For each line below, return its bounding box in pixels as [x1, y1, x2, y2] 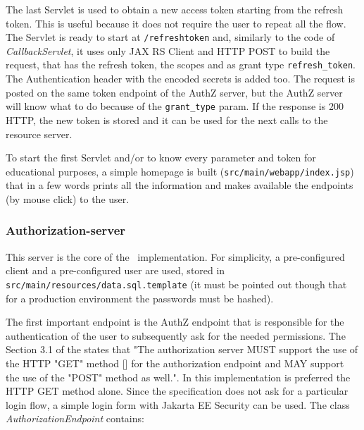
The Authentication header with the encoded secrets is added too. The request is [6, 71, 355, 86]
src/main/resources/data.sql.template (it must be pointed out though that [6, 276, 347, 291]
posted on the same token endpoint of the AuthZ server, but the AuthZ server [6, 85, 343, 99]
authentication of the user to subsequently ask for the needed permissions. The [6, 328, 346, 343]
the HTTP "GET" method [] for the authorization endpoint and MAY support [6, 356, 344, 370]
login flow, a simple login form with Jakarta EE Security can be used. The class [6, 397, 350, 412]
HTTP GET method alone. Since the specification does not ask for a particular [6, 383, 349, 398]
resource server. [6, 126, 73, 141]
